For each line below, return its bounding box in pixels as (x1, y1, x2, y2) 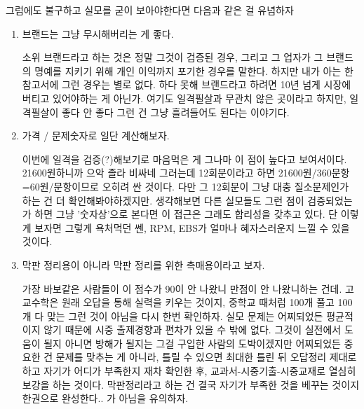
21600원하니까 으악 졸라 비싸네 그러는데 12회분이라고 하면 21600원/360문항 (22, 165, 350, 180)
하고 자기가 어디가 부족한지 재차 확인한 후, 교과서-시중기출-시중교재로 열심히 (22, 363, 356, 378)
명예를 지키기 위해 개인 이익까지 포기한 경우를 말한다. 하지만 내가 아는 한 (34, 63, 353, 78)
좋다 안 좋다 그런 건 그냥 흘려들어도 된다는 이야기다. (61, 104, 290, 119)
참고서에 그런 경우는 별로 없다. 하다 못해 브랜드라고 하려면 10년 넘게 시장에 (22, 77, 351, 92)
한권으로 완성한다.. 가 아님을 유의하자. (22, 391, 189, 405)
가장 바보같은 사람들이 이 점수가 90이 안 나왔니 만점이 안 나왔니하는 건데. (22, 281, 342, 296)
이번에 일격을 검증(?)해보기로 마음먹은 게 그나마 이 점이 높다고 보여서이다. (22, 151, 347, 166)
